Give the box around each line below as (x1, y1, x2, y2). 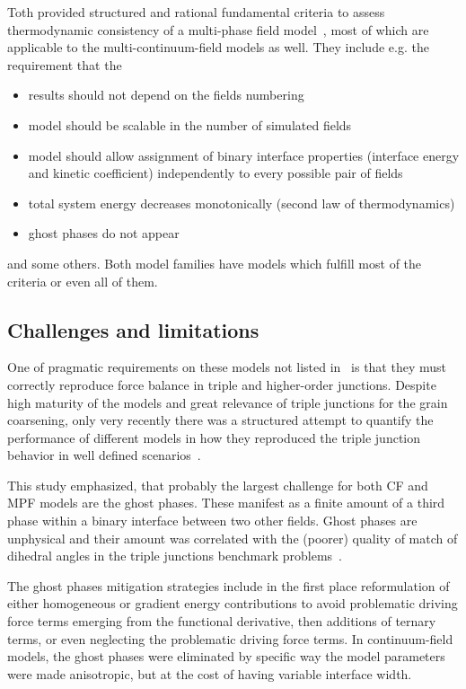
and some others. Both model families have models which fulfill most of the (7, 253, 422, 272)
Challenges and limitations (7, 315, 259, 343)
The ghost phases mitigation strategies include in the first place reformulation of (7, 576, 450, 595)
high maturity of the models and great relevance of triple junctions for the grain (7, 393, 448, 411)
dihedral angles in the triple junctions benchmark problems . (7, 546, 343, 565)
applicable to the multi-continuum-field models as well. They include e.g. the (7, 38, 429, 57)
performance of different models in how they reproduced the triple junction (7, 428, 421, 446)
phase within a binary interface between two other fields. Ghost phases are (7, 511, 418, 530)
